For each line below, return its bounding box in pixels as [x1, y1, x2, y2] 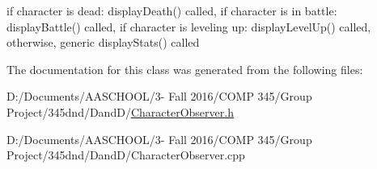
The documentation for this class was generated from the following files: [6, 60, 363, 77]
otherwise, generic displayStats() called [6, 34, 200, 51]
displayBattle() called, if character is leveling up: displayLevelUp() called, [6, 18, 371, 35]
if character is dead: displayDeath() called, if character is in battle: [6, 2, 337, 19]
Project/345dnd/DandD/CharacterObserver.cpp [6, 146, 245, 163]
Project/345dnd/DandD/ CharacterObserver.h [6, 103, 234, 120]
